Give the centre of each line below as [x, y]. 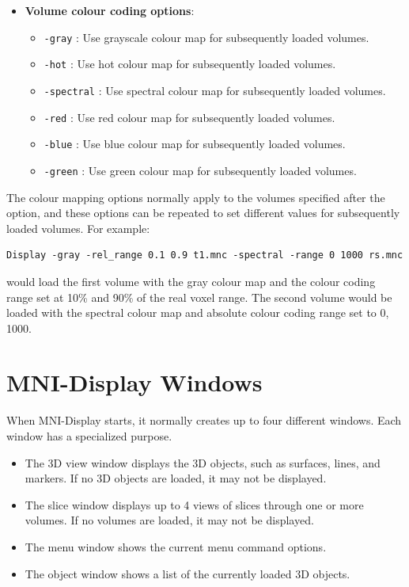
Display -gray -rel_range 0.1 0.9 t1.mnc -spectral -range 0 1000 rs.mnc [205, 255]
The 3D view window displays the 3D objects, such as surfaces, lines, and [203, 462]
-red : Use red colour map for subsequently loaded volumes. [189, 117]
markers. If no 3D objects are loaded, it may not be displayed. [176, 478]
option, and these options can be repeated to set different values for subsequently [203, 213]
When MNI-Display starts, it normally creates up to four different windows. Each [204, 420]
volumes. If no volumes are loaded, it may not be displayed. [169, 520]
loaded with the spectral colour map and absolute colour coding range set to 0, [198, 313]
